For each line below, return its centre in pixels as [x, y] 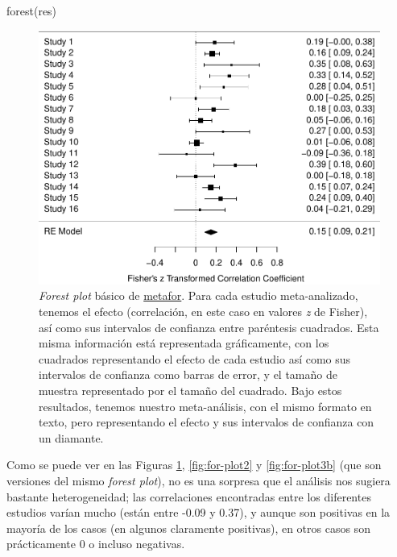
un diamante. [71, 437]
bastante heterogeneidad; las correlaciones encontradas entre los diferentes [189, 496]
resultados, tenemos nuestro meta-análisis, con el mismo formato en [205, 406]
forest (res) [32, 10]
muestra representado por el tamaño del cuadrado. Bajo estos [190, 391]
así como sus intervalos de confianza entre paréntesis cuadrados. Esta [209, 327]
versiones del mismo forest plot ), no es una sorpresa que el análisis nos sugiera [198, 480]
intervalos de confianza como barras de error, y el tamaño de [188, 374]
